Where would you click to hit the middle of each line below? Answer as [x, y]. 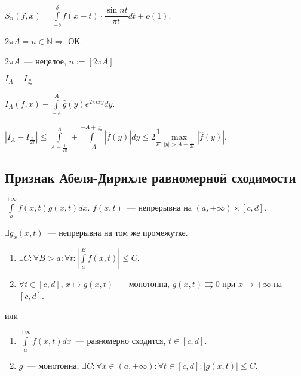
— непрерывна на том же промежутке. [118, 232]
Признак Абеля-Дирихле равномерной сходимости [150, 178]
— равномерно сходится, [121, 340]
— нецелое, [45, 61]
